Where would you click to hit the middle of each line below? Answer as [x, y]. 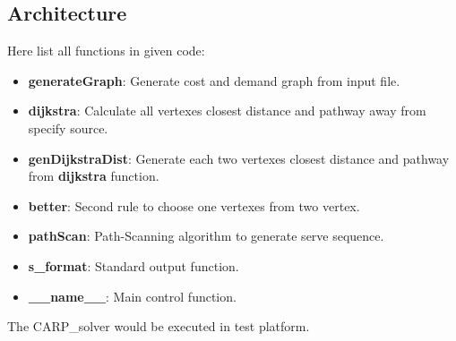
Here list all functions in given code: [106, 51]
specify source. [68, 128]
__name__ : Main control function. [132, 296]
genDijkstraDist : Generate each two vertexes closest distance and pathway [239, 158]
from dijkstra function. [94, 176]
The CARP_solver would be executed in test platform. [159, 326]
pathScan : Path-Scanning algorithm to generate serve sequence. [206, 236]
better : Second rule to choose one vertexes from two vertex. [194, 205]
